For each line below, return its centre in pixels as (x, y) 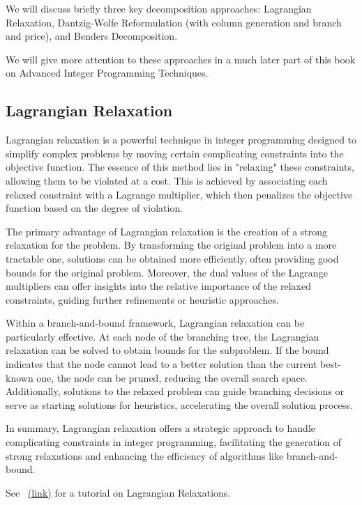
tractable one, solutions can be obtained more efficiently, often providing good (172, 258)
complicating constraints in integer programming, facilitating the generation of (174, 442)
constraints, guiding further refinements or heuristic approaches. (142, 299)
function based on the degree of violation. (95, 208)
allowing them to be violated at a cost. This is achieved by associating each (167, 180)
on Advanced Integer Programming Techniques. (107, 73)
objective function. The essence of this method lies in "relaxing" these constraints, (180, 167)
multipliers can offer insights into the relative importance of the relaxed (158, 286)
